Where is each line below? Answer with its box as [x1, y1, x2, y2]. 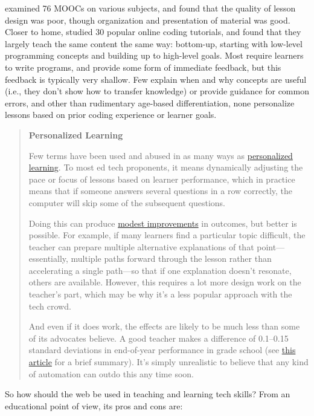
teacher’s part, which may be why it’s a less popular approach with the [28, 288, 292, 301]
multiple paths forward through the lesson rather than [71, 252, 272, 265]
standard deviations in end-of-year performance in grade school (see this [28, 343, 296, 356]
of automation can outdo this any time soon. [28, 367, 194, 380]
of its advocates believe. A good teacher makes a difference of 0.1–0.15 [28, 331, 289, 344]
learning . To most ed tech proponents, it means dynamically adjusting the [28, 161, 303, 174]
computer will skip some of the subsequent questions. [28, 196, 226, 209]
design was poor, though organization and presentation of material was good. [5, 13, 290, 26]
